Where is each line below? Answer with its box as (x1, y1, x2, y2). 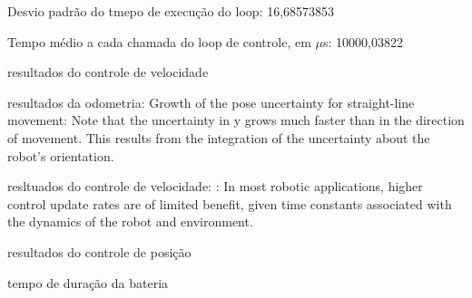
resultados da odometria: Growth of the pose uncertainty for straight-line (7, 92, 415, 111)
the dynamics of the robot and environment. (7, 212, 253, 231)
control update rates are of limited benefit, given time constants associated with (7, 194, 452, 213)
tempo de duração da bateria (7, 273, 169, 292)
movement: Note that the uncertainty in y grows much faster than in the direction (7, 111, 465, 130)
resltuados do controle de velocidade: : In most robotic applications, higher (7, 177, 423, 196)
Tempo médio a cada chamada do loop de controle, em (7, 32, 311, 51)
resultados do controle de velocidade (7, 62, 209, 82)
